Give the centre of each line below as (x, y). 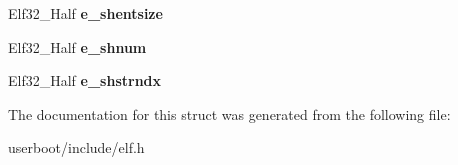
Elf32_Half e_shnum (77, 46)
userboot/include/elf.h (76, 147)
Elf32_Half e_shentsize (85, 13)
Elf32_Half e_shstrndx (85, 80)
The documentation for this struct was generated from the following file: (229, 113)
